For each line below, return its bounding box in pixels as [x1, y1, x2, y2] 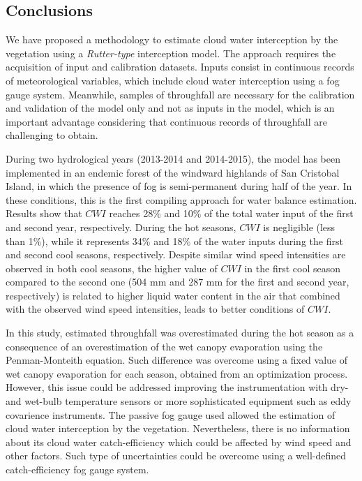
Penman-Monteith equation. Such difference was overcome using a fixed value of [6, 353, 348, 367]
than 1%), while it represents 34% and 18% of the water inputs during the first [6, 233, 343, 248]
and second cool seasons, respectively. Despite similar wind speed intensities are [6, 247, 346, 262]
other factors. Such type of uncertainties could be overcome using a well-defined [6, 448, 347, 463]
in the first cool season [244, 260, 340, 275]
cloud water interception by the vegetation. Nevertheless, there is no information [6, 421, 350, 436]
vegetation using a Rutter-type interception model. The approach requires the [6, 45, 336, 60]
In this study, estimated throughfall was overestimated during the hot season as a [6, 325, 354, 340]
